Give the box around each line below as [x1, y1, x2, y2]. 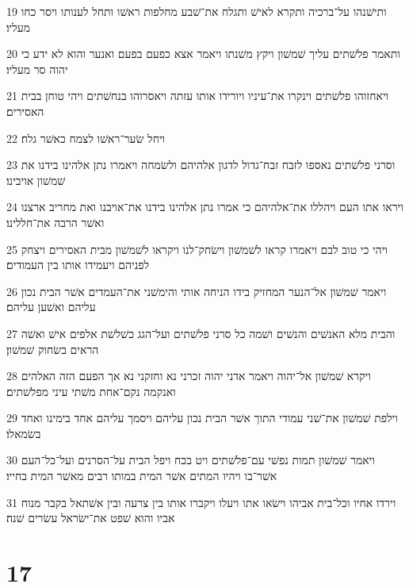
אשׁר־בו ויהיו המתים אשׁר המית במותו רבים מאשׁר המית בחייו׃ [6, 467, 277, 484]
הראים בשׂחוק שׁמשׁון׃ [6, 340, 99, 357]
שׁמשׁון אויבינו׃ [6, 171, 66, 188]
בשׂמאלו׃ [6, 425, 41, 441]
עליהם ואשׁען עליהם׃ [6, 298, 96, 315]
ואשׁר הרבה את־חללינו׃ [6, 213, 105, 230]
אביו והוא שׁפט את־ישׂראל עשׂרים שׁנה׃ [6, 509, 175, 526]
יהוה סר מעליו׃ [6, 60, 68, 77]
